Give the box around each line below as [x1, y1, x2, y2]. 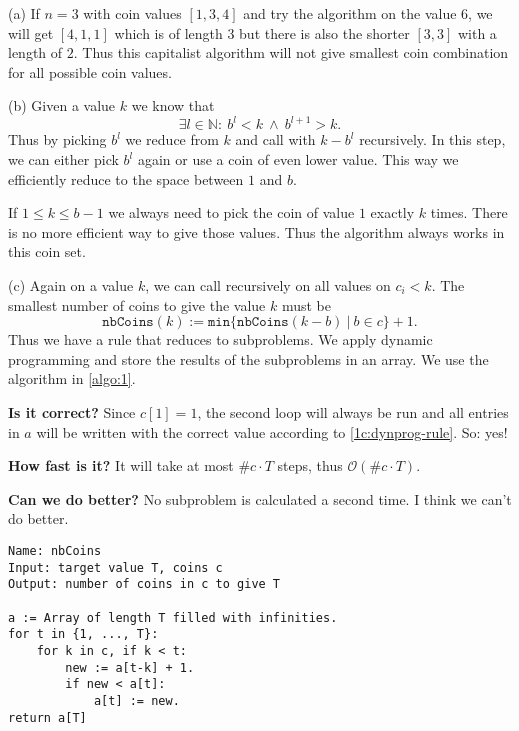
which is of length [114, 22, 223, 43]
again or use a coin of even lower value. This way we [137, 149, 459, 170]
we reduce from [125, 129, 219, 150]
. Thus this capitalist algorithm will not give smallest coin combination [73, 42, 509, 63]
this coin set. [8, 241, 86, 262]
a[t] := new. [93, 693, 180, 708]
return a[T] [8, 710, 87, 725]
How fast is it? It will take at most [8, 455, 234, 476]
